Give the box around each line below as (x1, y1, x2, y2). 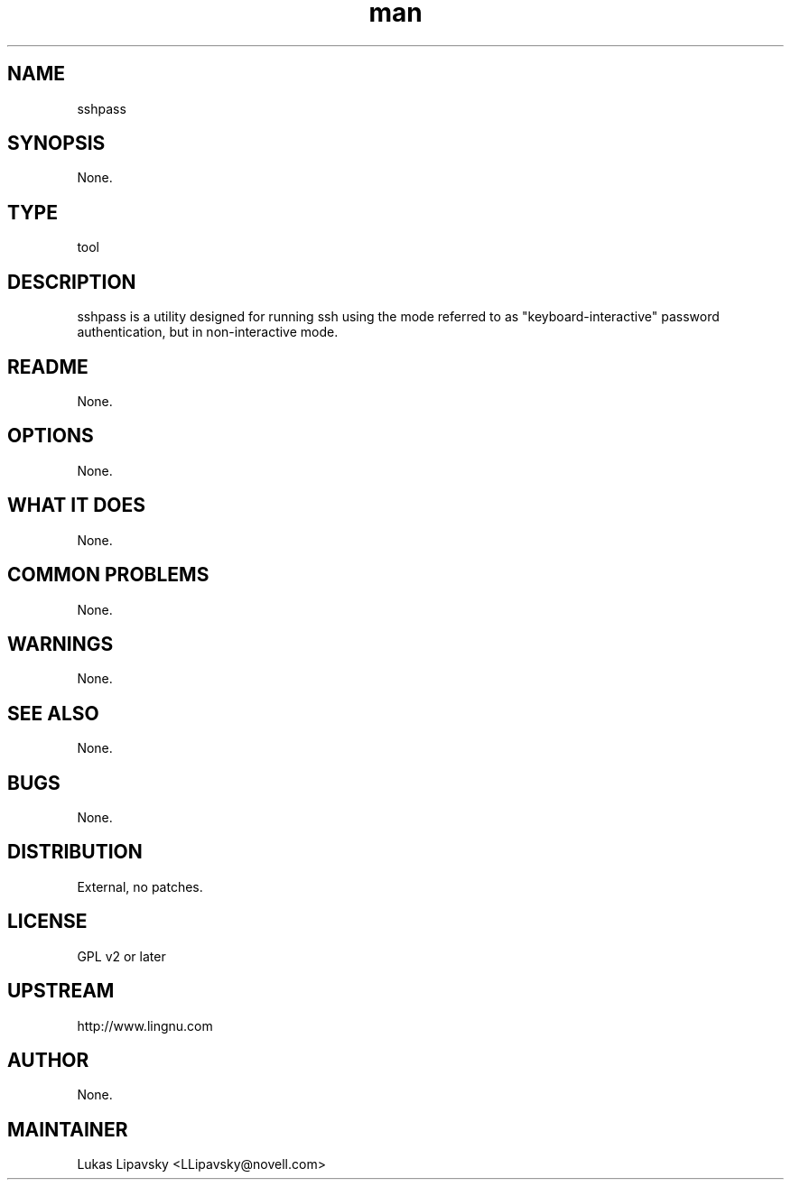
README (7, 355, 88, 378)
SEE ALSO (7, 701, 99, 725)
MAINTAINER (7, 1117, 128, 1141)
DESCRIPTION (7, 270, 136, 293)
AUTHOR (7, 1048, 89, 1071)
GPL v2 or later (77, 948, 166, 964)
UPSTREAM (7, 979, 115, 1003)
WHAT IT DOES (7, 494, 146, 517)
